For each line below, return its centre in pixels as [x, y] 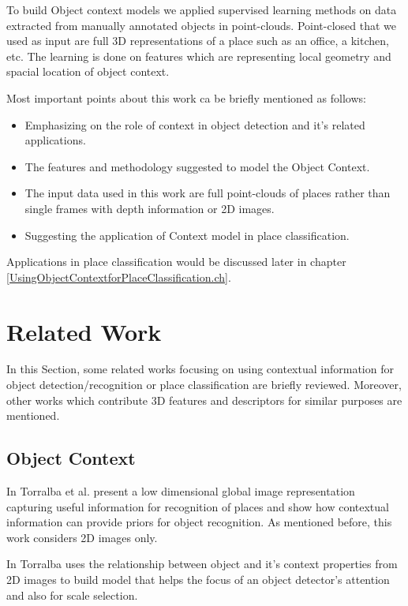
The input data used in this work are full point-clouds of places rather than [208, 193]
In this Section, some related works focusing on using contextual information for [200, 369]
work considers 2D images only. [82, 537]
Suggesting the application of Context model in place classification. [187, 235]
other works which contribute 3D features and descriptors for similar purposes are [204, 400]
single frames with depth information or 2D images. [150, 208]
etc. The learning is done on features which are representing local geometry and [199, 56]
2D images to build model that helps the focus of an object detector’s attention [198, 579]
